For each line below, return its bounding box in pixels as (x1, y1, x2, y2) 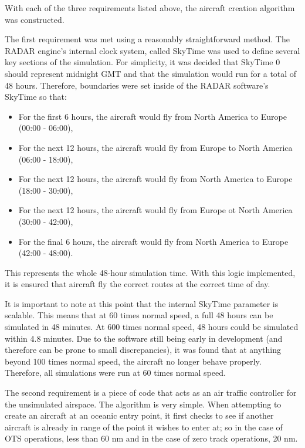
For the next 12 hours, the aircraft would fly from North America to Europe (18, 173, 293, 185)
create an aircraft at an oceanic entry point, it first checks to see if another (5, 409, 274, 422)
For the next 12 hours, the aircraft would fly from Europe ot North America (18, 204, 293, 216)
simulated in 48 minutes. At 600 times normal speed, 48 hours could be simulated (5, 321, 299, 333)
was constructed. (5, 13, 65, 25)
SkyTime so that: (5, 90, 67, 103)
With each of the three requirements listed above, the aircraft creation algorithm (5, 2, 295, 14)
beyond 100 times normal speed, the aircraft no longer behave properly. (5, 355, 262, 367)
